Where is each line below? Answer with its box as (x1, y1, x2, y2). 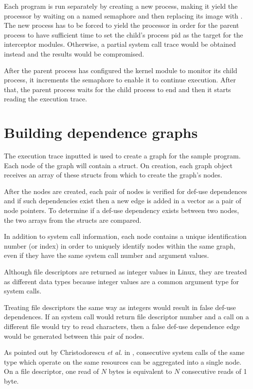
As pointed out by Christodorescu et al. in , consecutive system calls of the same (4, 347, 245, 357)
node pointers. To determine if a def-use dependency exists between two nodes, (4, 205, 239, 215)
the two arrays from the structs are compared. (4, 214, 142, 225)
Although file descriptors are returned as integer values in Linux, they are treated (4, 267, 247, 276)
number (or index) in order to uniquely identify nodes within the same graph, (4, 240, 235, 251)
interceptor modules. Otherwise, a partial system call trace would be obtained (4, 39, 236, 49)
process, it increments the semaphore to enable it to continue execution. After (4, 75, 236, 85)
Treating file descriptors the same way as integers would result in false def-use (4, 302, 236, 312)
